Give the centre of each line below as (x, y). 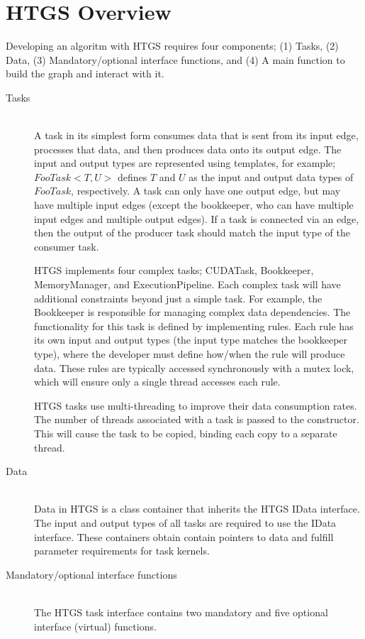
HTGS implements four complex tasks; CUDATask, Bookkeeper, (174, 270)
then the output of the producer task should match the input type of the (192, 233)
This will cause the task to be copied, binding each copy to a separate (186, 433)
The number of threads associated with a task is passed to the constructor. (197, 419)
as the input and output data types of (271, 176)
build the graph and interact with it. (85, 73)
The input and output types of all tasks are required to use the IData (185, 522)
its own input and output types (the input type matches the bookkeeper (191, 340)
